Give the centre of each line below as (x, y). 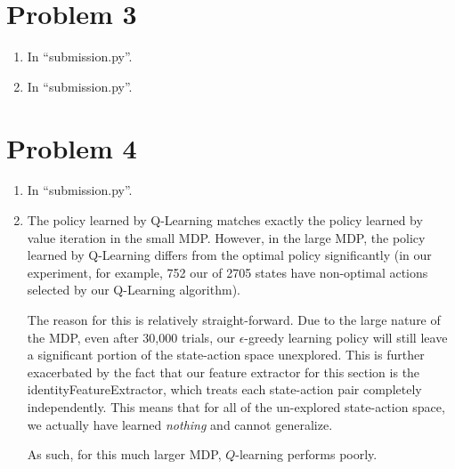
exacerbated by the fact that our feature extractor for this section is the (223, 372)
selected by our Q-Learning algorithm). (134, 290)
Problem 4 (72, 147)
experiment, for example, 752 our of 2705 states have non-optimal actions (227, 272)
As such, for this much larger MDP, (124, 454)
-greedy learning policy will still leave (346, 337)
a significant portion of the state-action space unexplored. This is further (226, 355)
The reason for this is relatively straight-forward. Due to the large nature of (234, 319)
